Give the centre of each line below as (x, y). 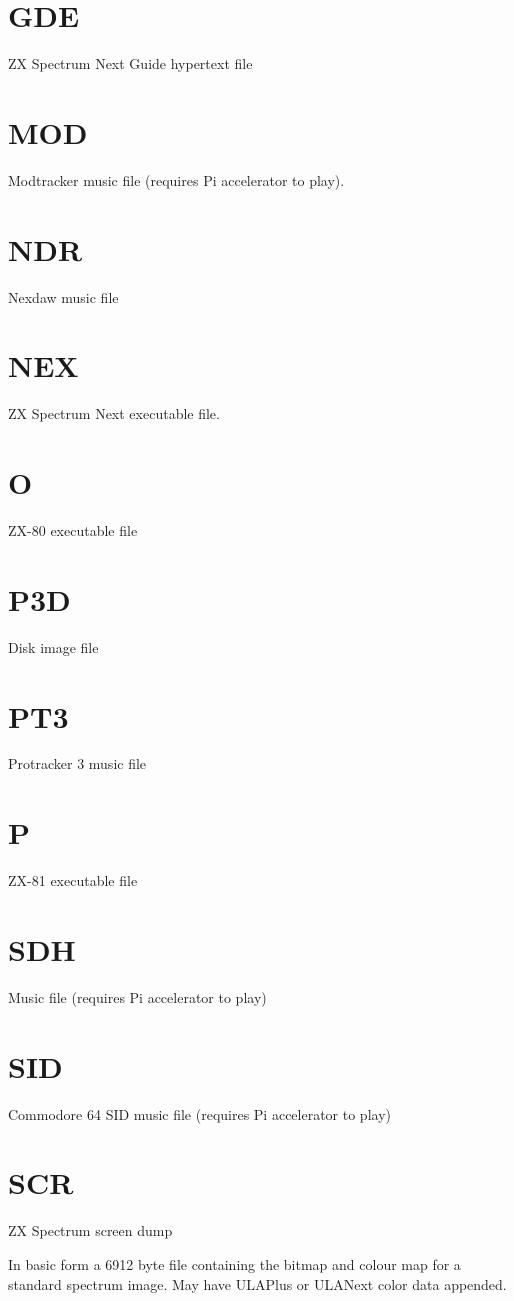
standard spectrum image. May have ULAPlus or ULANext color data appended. (257, 1283)
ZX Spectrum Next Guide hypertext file (130, 63)
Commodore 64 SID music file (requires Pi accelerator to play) (199, 1113)
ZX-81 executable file (73, 880)
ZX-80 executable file (73, 530)
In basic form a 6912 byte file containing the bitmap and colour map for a (234, 1263)
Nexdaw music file (63, 296)
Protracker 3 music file (77, 763)
